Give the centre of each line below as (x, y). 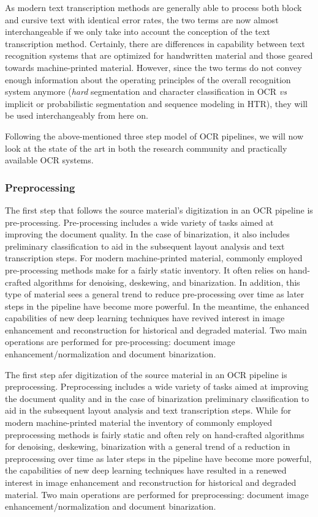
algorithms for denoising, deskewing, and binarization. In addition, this (167, 282)
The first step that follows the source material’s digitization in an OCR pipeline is (159, 210)
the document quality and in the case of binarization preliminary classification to (157, 398)
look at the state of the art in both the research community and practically (146, 148)
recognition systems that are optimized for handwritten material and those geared (159, 55)
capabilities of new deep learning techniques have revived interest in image (145, 318)
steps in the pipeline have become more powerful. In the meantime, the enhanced (157, 306)
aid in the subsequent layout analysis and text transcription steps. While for (148, 410)
